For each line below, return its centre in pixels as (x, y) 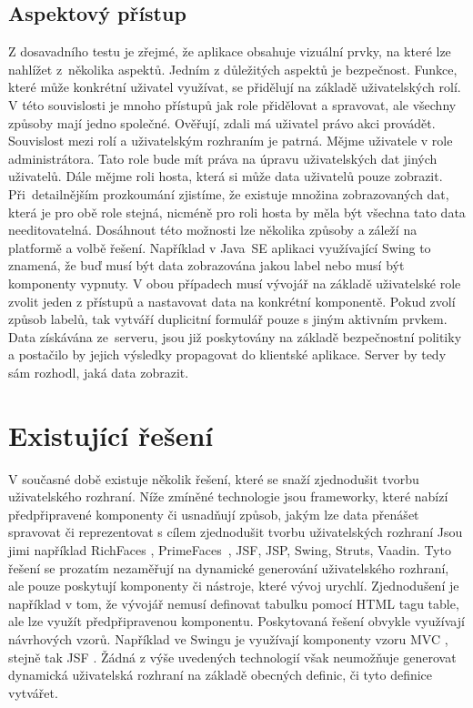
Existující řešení (111, 435)
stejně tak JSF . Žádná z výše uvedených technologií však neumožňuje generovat (232, 657)
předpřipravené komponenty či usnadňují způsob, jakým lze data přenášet (214, 514)
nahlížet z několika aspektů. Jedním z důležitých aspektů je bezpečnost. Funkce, (233, 69)
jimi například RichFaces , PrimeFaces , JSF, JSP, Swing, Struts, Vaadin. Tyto (230, 549)
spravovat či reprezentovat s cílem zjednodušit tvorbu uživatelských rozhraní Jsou (236, 532)
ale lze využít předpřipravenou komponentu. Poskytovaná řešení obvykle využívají (236, 621)
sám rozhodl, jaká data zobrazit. (99, 372)
